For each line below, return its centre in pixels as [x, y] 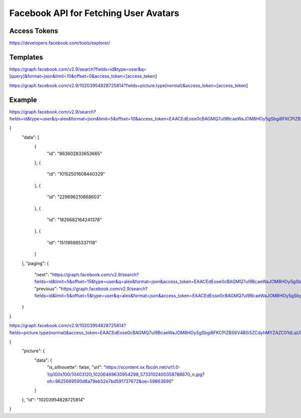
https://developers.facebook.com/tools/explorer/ [60, 43]
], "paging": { [35, 263]
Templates [26, 57]
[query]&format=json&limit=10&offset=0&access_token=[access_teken [82, 76]
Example [23, 100]
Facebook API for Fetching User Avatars [94, 13]
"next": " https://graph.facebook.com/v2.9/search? [87, 274]
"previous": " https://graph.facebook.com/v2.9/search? [91, 289]
